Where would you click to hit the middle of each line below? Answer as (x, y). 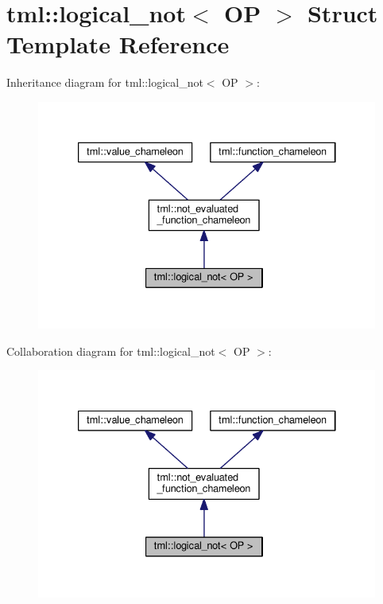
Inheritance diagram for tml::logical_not (105, 82)
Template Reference (118, 44)
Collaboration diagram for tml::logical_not (111, 351)
